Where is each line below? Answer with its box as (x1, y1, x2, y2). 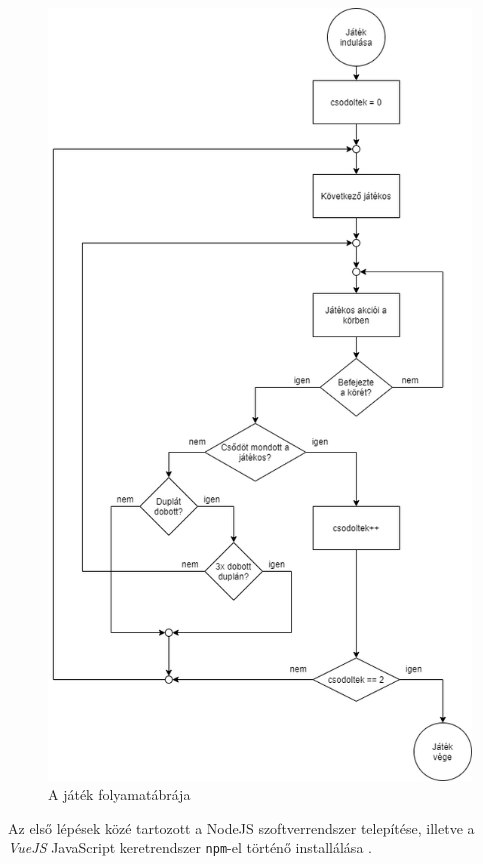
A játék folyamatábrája (48, 784, 191, 805)
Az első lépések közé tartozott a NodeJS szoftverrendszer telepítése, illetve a (8, 817, 475, 838)
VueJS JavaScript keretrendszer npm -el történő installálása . (8, 837, 372, 858)
